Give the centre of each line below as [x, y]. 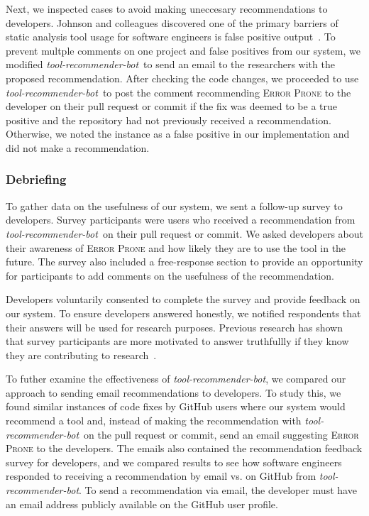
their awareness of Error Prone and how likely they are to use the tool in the [176, 247]
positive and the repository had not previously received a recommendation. [169, 120]
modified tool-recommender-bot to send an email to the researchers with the [170, 64]
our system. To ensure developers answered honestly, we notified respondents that [183, 313]
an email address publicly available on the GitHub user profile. [142, 504]
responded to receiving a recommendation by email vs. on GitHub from [161, 476]
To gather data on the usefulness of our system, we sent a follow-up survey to [174, 205]
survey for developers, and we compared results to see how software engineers [174, 462]
